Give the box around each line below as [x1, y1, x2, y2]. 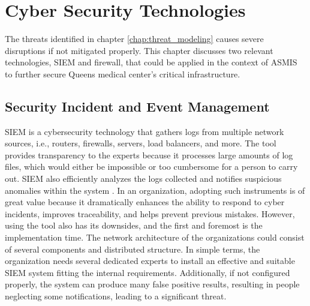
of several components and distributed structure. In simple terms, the [5, 242, 260, 255]
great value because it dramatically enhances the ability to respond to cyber [5, 196, 285, 208]
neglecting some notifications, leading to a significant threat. [5, 290, 227, 302]
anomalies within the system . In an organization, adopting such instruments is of [5, 184, 305, 196]
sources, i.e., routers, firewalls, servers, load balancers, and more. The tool [5, 137, 276, 149]
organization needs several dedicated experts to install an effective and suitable [5, 254, 295, 267]
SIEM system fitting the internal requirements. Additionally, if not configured [5, 266, 290, 278]
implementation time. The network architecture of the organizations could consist [5, 231, 305, 244]
